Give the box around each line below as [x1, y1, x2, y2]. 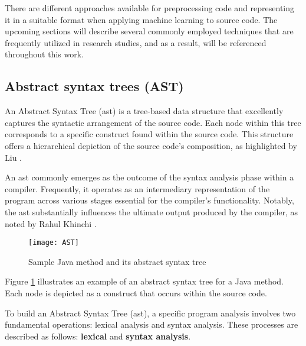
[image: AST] [28, 238, 79, 247]
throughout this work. [5, 48, 84, 60]
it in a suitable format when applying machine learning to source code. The [5, 13, 278, 25]
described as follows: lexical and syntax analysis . [5, 329, 191, 342]
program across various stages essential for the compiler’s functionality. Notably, [5, 194, 294, 206]
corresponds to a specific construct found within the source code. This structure [5, 128, 294, 140]
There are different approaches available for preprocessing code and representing [5, 2, 295, 14]
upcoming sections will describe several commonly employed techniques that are [5, 25, 294, 37]
